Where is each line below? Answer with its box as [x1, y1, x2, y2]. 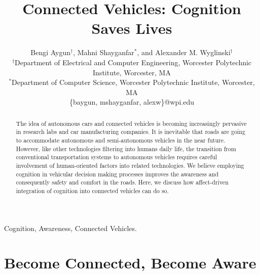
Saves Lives [91, 18, 172, 38]
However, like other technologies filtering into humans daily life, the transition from [16, 144, 236, 153]
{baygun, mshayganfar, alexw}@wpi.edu [69, 97, 194, 107]
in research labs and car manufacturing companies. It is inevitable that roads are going [16, 127, 245, 136]
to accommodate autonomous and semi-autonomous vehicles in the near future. [16, 135, 226, 144]
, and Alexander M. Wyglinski [137, 47, 231, 58]
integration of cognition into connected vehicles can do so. [16, 186, 169, 195]
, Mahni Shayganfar [73, 47, 134, 58]
